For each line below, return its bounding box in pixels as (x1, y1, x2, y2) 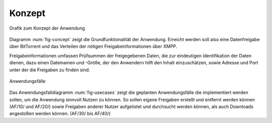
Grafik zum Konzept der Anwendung (9, 25, 85, 31)
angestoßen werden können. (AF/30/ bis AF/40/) (9, 110, 111, 116)
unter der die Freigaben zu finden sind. (9, 67, 90, 73)
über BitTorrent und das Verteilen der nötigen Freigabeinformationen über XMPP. (9, 43, 177, 50)
